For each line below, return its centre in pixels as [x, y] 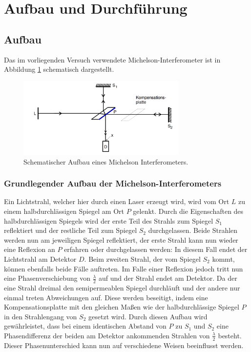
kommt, [223, 259]
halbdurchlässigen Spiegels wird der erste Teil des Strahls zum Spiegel [109, 220]
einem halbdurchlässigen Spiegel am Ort [64, 211]
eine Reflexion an [30, 249]
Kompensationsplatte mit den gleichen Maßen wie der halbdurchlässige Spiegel [122, 307]
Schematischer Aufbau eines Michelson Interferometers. [106, 161]
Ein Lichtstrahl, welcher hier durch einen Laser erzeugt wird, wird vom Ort [117, 201]
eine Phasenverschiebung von [47, 278]
